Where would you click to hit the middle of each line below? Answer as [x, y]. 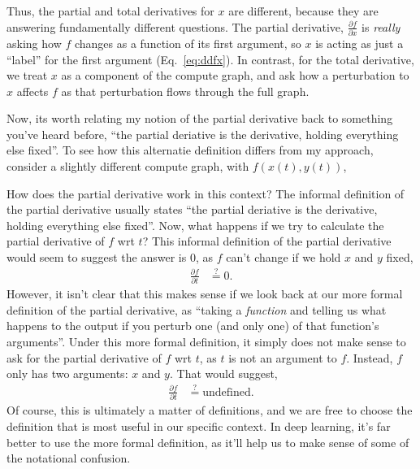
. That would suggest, [223, 373]
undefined [227, 392]
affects [32, 91]
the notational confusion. [69, 458]
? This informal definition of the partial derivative [267, 241]
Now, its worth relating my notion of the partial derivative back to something [200, 118]
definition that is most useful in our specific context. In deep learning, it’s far [199, 426]
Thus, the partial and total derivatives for [110, 11]
